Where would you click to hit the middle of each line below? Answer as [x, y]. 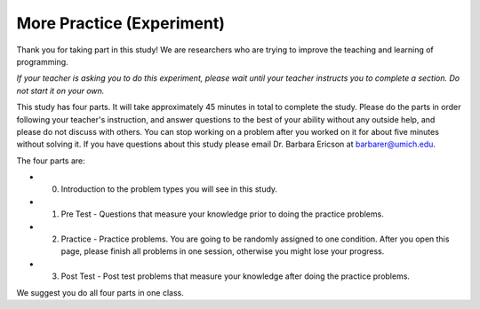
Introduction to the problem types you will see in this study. [169, 189]
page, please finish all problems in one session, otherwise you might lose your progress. [223, 251]
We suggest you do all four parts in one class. [100, 292]
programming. [42, 61]
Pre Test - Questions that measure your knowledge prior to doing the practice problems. [222, 214]
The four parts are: [51, 161]
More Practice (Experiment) [121, 23]
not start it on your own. [60, 91]
